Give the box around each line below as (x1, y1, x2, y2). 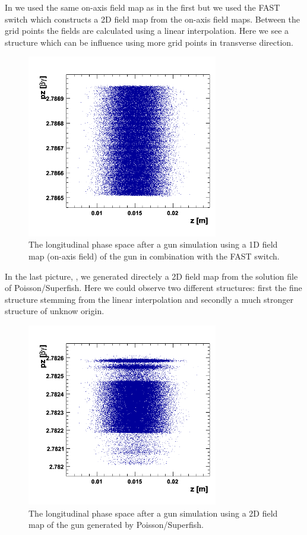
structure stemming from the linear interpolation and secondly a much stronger (5, 293, 293, 305)
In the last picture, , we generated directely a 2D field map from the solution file (5, 270, 298, 282)
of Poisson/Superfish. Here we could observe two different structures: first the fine (5, 281, 302, 294)
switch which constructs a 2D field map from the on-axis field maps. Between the (5, 12, 300, 25)
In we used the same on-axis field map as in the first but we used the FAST (5, 1, 280, 13)
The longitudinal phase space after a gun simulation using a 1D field (29, 238, 278, 251)
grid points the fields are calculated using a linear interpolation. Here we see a (5, 24, 289, 37)
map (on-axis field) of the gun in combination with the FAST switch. (29, 249, 280, 262)
